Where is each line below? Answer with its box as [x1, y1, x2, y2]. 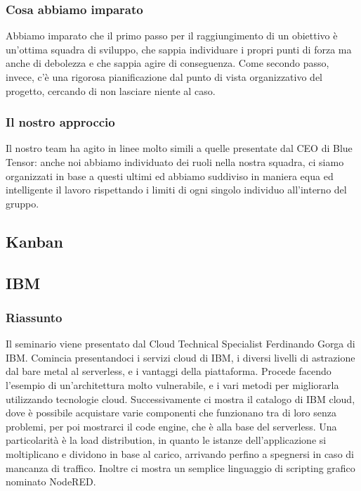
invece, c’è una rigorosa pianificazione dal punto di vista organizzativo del [6, 70, 323, 84]
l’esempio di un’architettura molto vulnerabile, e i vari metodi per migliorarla [6, 377, 339, 392]
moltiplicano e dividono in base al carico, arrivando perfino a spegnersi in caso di [6, 446, 354, 461]
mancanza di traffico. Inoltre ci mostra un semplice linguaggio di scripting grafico [6, 460, 355, 475]
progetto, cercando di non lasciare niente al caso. [6, 83, 216, 98]
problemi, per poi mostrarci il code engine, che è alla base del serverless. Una [6, 419, 337, 433]
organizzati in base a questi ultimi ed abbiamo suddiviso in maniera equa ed [6, 168, 334, 183]
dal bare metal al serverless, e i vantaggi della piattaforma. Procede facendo [6, 364, 332, 378]
